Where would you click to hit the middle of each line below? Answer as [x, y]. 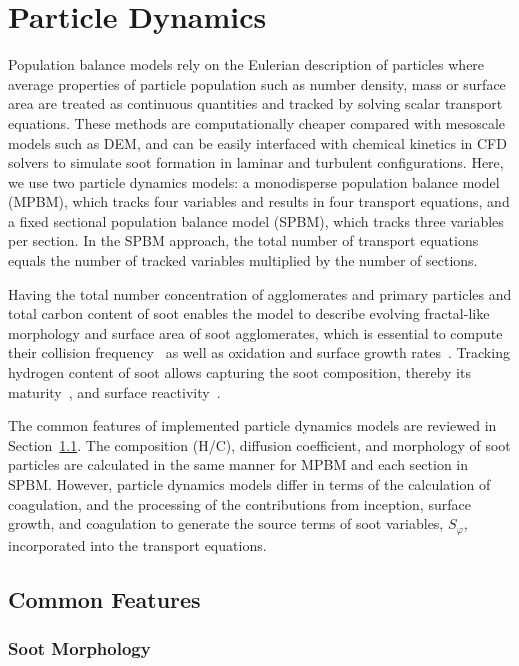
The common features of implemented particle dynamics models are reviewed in [252, 425]
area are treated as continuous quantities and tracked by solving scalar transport [255, 103]
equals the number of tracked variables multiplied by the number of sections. [243, 260]
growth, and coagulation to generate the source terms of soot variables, [226, 523]
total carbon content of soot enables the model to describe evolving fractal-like [249, 313]
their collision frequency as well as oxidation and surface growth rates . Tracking [259, 352]
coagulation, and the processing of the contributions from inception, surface [239, 503]
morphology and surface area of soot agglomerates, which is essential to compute [255, 332]
